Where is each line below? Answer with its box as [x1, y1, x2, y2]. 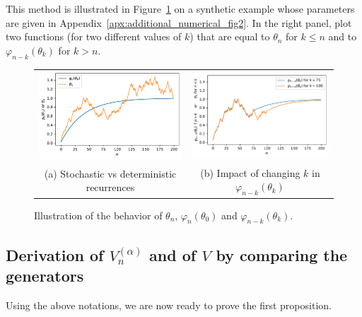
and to [328, 29, 357, 44]
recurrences [86, 180, 135, 195]
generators [6, 265, 84, 287]
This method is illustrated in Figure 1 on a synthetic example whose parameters [6, 1, 355, 16]
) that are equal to [189, 29, 270, 44]
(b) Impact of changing [200, 165, 300, 180]
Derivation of [6, 243, 104, 265]
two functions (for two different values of [6, 29, 182, 44]
